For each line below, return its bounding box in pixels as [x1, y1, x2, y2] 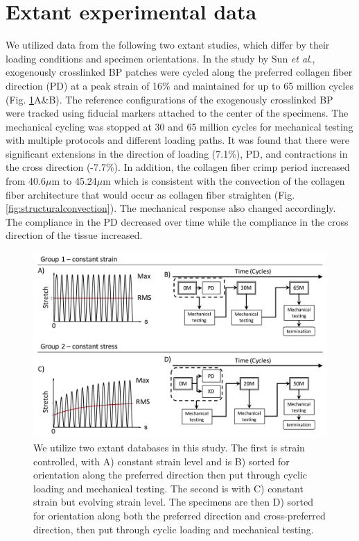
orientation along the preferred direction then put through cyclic [33, 467, 308, 482]
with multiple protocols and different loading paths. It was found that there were [6, 133, 349, 147]
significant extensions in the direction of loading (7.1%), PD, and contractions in [6, 146, 348, 160]
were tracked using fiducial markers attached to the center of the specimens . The [6, 106, 349, 120]
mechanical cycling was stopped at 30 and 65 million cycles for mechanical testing [6, 119, 353, 133]
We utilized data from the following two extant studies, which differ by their [6, 38, 330, 52]
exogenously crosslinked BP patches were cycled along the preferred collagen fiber [6, 65, 353, 79]
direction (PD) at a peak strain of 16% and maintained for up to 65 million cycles [6, 78, 353, 92]
